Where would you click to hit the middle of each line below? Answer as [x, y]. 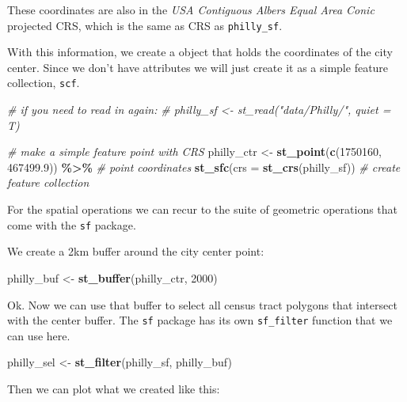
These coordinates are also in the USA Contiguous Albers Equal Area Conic [191, 9]
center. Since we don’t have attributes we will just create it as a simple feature [198, 67]
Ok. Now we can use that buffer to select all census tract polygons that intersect [202, 304]
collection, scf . [44, 83]
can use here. [39, 335]
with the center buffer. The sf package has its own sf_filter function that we [200, 320]
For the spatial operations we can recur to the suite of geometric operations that [203, 209]
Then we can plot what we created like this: [114, 388]
